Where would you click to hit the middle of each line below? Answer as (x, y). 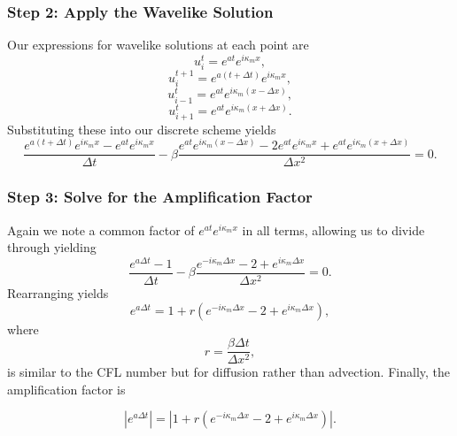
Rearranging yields (58, 293)
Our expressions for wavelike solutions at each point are (158, 45)
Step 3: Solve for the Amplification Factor (160, 197)
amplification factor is (66, 389)
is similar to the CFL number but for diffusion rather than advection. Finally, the (229, 372)
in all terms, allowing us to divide (333, 229)
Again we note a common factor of (101, 229)
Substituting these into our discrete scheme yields (142, 129)
